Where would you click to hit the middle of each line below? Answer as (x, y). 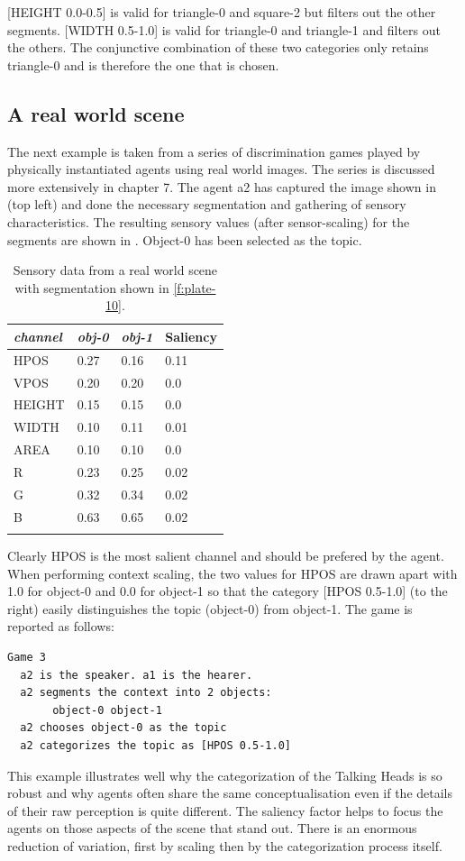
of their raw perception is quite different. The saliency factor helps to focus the (225, 810)
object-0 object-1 (107, 710)
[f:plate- (195, 287)
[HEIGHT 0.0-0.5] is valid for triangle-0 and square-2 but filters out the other (222, 12)
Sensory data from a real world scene (115, 270)
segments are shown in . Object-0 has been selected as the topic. (185, 239)
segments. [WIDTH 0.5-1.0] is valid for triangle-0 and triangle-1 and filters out (224, 29)
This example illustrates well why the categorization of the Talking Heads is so (225, 775)
